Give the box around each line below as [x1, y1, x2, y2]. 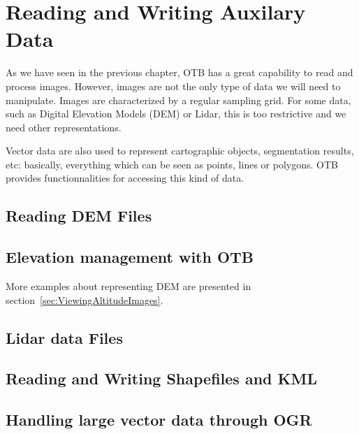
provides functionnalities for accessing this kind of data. [6, 171, 244, 185]
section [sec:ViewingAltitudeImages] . [6, 292, 163, 307]
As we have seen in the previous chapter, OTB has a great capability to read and [6, 65, 353, 80]
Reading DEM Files [6, 205, 152, 226]
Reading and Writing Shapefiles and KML [6, 368, 317, 389]
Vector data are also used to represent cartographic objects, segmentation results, [6, 143, 354, 158]
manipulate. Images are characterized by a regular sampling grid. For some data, [6, 92, 351, 107]
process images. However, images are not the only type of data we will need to [6, 78, 341, 93]
